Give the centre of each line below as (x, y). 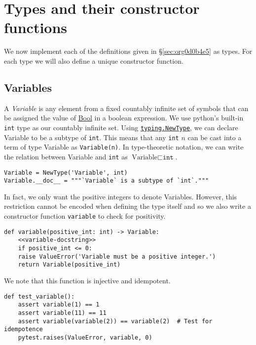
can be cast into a (215, 137)
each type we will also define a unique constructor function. (94, 60)
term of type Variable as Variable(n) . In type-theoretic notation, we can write (124, 147)
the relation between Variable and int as (66, 156)
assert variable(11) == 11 (62, 313)
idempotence (23, 329)
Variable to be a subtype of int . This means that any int (91, 137)
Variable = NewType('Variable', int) (66, 172)
